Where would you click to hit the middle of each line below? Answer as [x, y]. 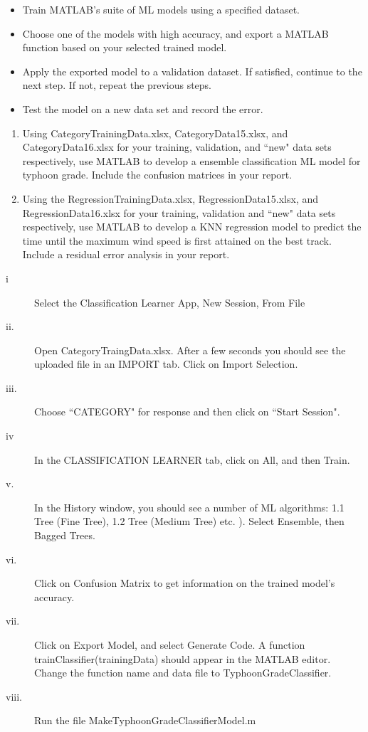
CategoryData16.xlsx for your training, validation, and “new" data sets [177, 147]
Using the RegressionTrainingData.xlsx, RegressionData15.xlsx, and [170, 198]
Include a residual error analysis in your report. [126, 254]
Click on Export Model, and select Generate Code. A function [170, 645]
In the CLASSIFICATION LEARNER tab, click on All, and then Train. [192, 459]
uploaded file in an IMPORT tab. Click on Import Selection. [166, 364]
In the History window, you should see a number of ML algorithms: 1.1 [189, 507]
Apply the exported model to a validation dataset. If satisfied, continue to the [192, 71]
